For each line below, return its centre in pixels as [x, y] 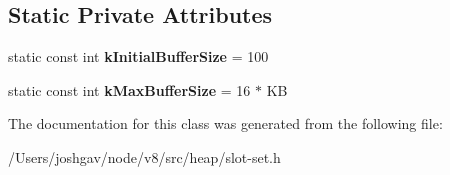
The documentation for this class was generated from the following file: [225, 123]
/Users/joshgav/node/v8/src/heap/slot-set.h [144, 156]
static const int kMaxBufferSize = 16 [129, 89]
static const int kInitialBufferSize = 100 [138, 56]
